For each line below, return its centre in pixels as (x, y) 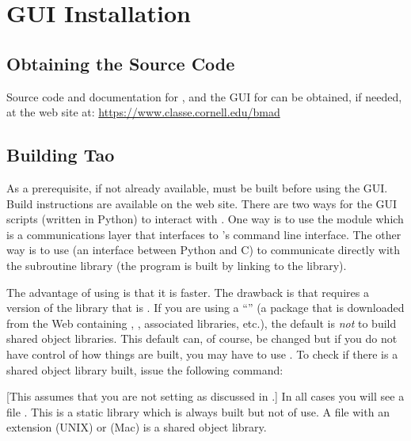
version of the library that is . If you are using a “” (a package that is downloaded (205, 308)
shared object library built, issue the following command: (145, 369)
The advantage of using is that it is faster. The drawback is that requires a (188, 292)
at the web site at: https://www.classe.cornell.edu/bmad (143, 112)
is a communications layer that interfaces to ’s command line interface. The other (204, 234)
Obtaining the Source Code (121, 63)
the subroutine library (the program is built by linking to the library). (177, 265)
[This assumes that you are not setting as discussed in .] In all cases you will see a (205, 396)
